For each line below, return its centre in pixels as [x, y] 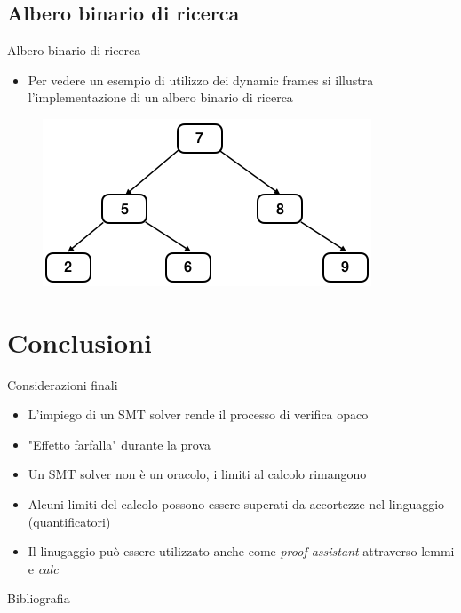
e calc [43, 568]
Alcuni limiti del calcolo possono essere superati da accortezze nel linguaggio [236, 504]
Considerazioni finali [63, 384]
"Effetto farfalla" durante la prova [119, 444]
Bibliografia [39, 598]
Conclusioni [79, 342]
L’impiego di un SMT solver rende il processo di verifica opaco [198, 414]
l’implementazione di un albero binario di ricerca [160, 97]
